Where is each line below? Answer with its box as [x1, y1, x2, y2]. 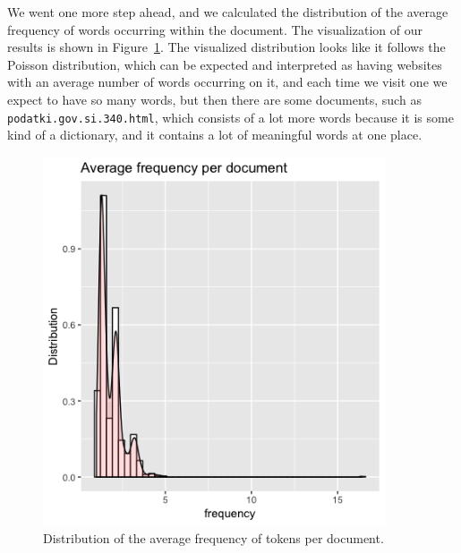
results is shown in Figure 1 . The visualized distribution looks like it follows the [7, 38, 446, 56]
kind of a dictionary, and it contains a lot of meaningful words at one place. [7, 125, 423, 144]
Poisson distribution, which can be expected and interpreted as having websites [7, 55, 442, 73]
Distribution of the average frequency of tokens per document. [43, 528, 384, 547]
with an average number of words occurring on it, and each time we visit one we [7, 72, 448, 91]
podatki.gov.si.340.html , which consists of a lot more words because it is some [7, 107, 454, 126]
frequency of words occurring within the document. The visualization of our [7, 20, 423, 38]
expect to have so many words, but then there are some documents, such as [7, 89, 422, 108]
